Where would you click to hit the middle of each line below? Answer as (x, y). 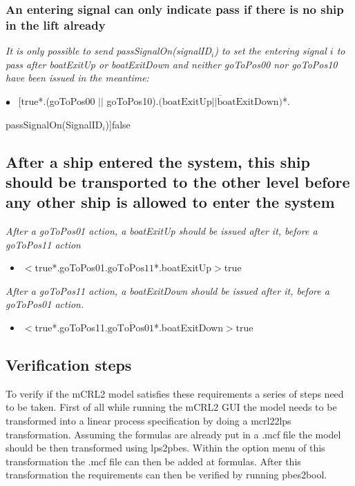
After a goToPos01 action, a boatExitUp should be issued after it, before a (162, 231)
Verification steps (69, 365)
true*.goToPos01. (71, 268)
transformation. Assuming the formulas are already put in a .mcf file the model (173, 434)
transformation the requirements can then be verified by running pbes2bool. (166, 475)
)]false (118, 124)
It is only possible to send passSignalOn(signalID (108, 51)
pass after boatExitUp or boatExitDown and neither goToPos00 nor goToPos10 (172, 64)
